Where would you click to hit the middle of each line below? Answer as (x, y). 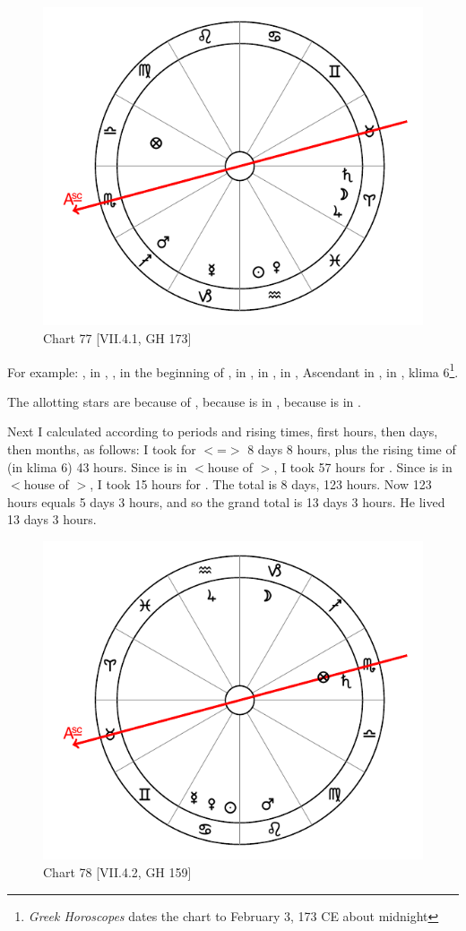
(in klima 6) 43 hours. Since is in (97, 466)
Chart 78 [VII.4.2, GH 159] (117, 872)
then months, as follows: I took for (102, 449)
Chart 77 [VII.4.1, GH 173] (117, 338)
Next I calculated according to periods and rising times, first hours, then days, (223, 431)
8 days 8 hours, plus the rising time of (352, 449)
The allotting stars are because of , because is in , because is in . (184, 401)
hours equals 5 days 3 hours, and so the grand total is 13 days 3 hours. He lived (226, 501)
